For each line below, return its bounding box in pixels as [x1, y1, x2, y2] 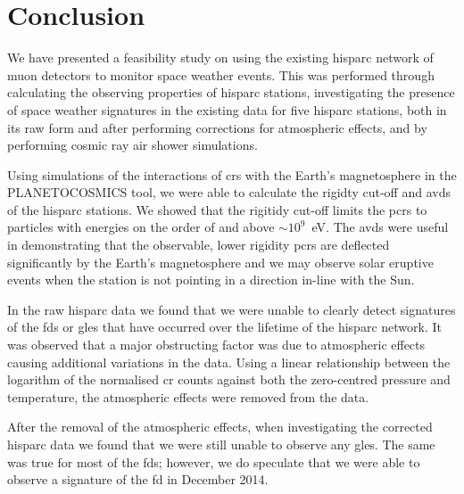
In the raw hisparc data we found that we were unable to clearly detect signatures [7, 300, 456, 318]
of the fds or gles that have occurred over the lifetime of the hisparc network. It [7, 317, 442, 336]
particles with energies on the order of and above [7, 218, 275, 236]
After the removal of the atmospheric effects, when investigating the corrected [7, 417, 433, 436]
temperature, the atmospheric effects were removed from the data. [7, 387, 369, 406]
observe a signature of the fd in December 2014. [7, 470, 269, 489]
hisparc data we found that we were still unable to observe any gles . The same [7, 435, 435, 453]
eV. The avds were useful [311, 218, 449, 236]
